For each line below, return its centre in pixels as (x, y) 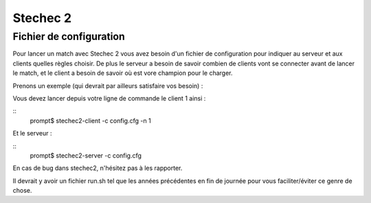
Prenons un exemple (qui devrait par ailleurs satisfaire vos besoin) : (108, 85)
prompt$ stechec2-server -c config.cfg (86, 156)
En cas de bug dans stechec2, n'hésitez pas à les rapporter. (98, 168)
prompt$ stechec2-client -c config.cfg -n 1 (90, 120)
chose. (22, 191)
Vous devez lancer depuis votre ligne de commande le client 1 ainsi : (109, 98)
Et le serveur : (32, 133)
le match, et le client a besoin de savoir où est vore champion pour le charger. (123, 73)
